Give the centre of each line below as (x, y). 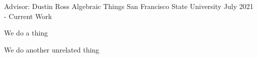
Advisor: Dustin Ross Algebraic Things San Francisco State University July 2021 (129, 6)
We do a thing (26, 33)
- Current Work (28, 16)
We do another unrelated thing (52, 49)
